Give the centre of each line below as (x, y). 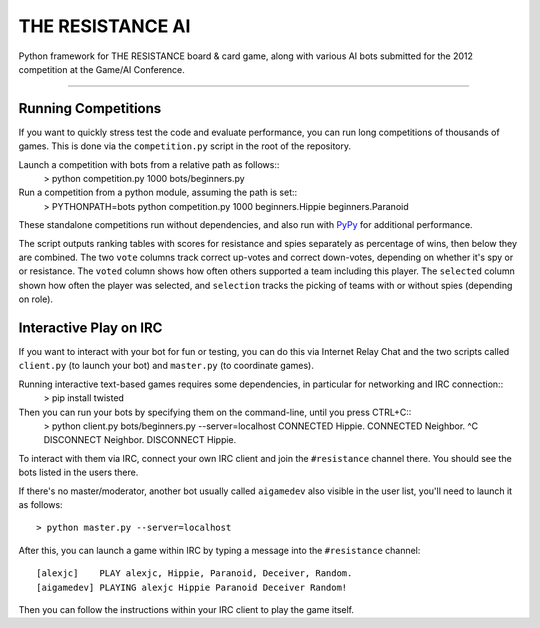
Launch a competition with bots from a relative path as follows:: (149, 164)
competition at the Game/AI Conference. (101, 69)
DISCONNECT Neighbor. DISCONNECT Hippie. (140, 440)
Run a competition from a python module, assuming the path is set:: (158, 192)
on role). (36, 299)
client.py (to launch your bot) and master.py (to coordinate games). (166, 366)
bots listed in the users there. (78, 472)
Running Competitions (90, 108)
